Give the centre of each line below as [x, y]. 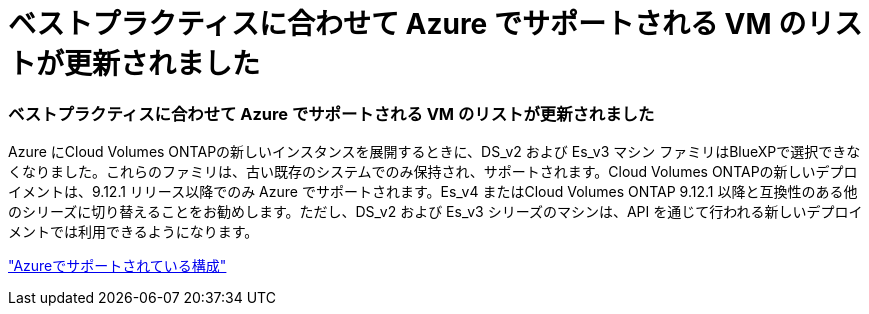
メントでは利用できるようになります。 [133, 232]
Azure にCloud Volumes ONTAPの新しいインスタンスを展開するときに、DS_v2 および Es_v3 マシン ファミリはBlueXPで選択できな [434, 152]
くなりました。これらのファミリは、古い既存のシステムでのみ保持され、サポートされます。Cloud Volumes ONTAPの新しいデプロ [433, 172]
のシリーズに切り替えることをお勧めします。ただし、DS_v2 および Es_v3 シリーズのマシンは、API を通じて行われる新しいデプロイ [435, 212]
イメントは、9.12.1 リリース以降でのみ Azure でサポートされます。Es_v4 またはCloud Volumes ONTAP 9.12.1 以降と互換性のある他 [433, 192]
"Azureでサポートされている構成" [117, 266]
